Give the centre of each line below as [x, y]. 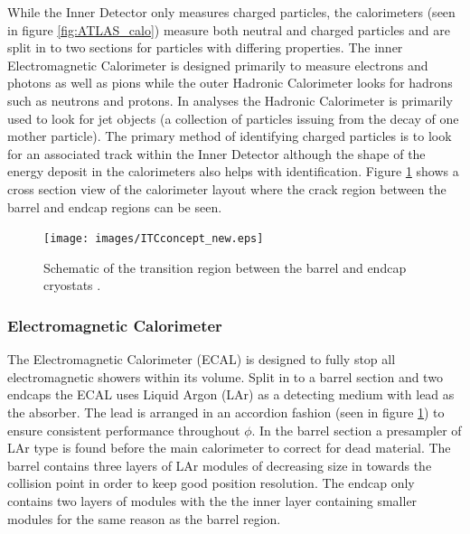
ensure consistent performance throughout [124, 430]
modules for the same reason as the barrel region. [144, 518]
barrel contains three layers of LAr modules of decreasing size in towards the [220, 465]
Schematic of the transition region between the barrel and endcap [225, 267]
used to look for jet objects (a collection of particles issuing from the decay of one [233, 118]
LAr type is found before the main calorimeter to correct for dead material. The [229, 448]
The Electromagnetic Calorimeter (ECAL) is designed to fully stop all [202, 359]
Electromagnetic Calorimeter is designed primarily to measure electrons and [218, 65]
